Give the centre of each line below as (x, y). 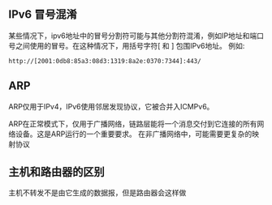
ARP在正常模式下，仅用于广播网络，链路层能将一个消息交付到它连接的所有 (133, 123)
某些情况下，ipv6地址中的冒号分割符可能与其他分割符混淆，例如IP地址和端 (133, 36)
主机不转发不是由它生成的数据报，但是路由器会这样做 (97, 193)
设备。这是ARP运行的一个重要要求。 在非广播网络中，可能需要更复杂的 (134, 134)
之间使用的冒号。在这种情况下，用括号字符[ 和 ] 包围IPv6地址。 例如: (130, 45)
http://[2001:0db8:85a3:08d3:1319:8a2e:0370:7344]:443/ (105, 61)
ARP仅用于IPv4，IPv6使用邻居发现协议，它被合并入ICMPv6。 (111, 106)
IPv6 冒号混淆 (43, 15)
